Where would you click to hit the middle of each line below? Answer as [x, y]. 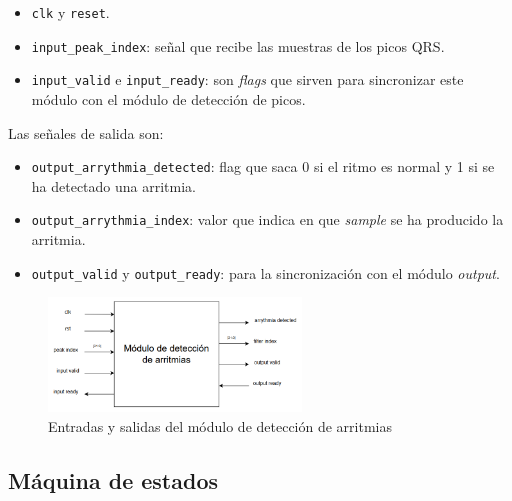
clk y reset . [70, 12]
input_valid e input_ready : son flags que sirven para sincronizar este [247, 79]
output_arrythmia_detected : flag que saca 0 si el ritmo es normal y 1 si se [263, 166]
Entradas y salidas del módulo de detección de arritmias [220, 425]
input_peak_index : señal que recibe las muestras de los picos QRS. [238, 45]
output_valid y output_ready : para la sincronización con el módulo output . [265, 272]
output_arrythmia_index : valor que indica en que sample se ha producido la [267, 219]
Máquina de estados [113, 479]
